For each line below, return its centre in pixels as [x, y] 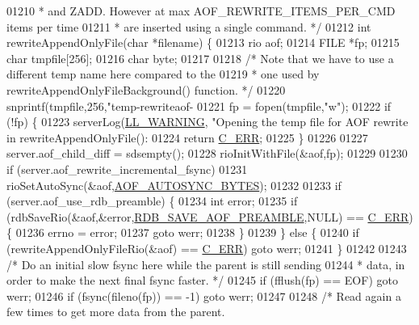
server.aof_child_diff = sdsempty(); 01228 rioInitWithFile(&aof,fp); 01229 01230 [207, 153]
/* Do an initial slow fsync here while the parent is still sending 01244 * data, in [206, 264]
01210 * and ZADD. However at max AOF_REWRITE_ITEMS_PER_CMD [201, 11]
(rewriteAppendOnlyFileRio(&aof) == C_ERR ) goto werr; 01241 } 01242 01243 [207, 248]
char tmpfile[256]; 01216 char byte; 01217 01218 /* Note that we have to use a [200, 58]
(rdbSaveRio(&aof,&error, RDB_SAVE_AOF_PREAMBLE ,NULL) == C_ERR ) [210, 216]
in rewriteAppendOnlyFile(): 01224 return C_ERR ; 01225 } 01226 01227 [187, 137]
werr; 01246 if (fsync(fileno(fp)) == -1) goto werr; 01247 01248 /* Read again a [204, 295]
